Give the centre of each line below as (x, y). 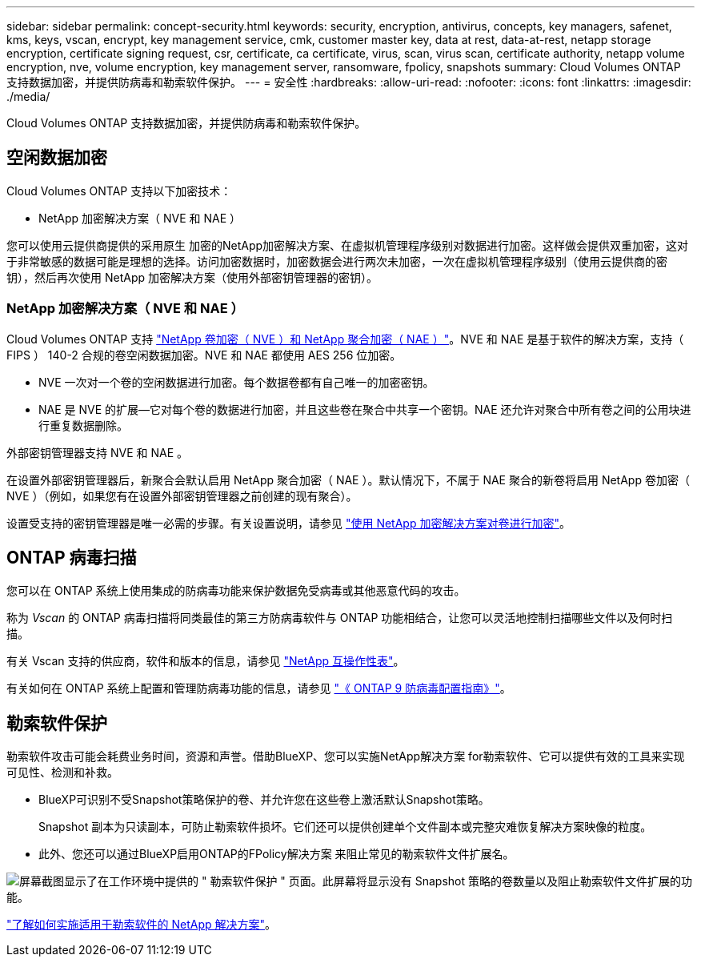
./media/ (28, 96)
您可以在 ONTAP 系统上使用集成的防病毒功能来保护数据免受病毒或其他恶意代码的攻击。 (236, 591)
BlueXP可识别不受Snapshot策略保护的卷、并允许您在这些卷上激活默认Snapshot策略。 (264, 800)
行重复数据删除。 (83, 425)
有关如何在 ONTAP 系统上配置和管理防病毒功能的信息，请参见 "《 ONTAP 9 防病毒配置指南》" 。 (259, 688)
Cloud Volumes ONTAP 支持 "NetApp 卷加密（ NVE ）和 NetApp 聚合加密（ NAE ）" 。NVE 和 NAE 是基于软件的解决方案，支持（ (345, 339)
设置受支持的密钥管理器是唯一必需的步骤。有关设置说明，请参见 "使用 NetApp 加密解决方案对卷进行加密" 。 (288, 523)
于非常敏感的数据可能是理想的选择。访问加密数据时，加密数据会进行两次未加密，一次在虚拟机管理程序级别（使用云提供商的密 (337, 261)
